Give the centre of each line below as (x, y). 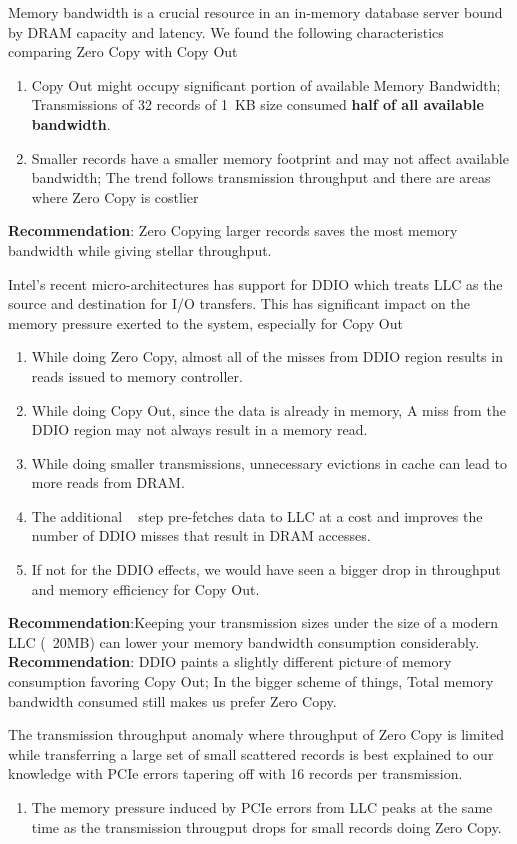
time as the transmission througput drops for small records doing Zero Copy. (266, 826)
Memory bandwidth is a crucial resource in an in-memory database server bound (255, 12)
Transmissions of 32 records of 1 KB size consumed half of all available (257, 104)
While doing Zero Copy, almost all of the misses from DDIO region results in (267, 356)
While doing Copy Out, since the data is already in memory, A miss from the (268, 409)
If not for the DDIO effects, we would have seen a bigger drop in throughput (266, 569)
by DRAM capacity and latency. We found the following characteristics (226, 31)
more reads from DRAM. (108, 482)
